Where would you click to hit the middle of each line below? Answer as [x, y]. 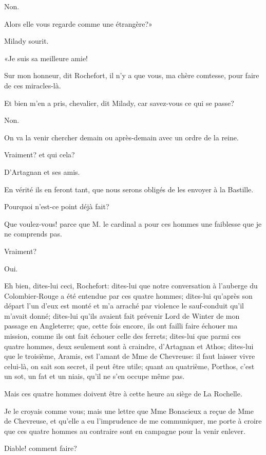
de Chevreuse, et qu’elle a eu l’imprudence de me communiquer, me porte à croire [133, 421]
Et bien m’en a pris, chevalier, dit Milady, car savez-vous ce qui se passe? [119, 103]
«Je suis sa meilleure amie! [46, 58]
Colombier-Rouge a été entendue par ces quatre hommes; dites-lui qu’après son [128, 295]
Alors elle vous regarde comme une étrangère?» [78, 23]
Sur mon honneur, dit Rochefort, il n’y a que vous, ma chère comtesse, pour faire [132, 75]
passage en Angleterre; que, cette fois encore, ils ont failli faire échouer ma [121, 326]
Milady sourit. [26, 41]
